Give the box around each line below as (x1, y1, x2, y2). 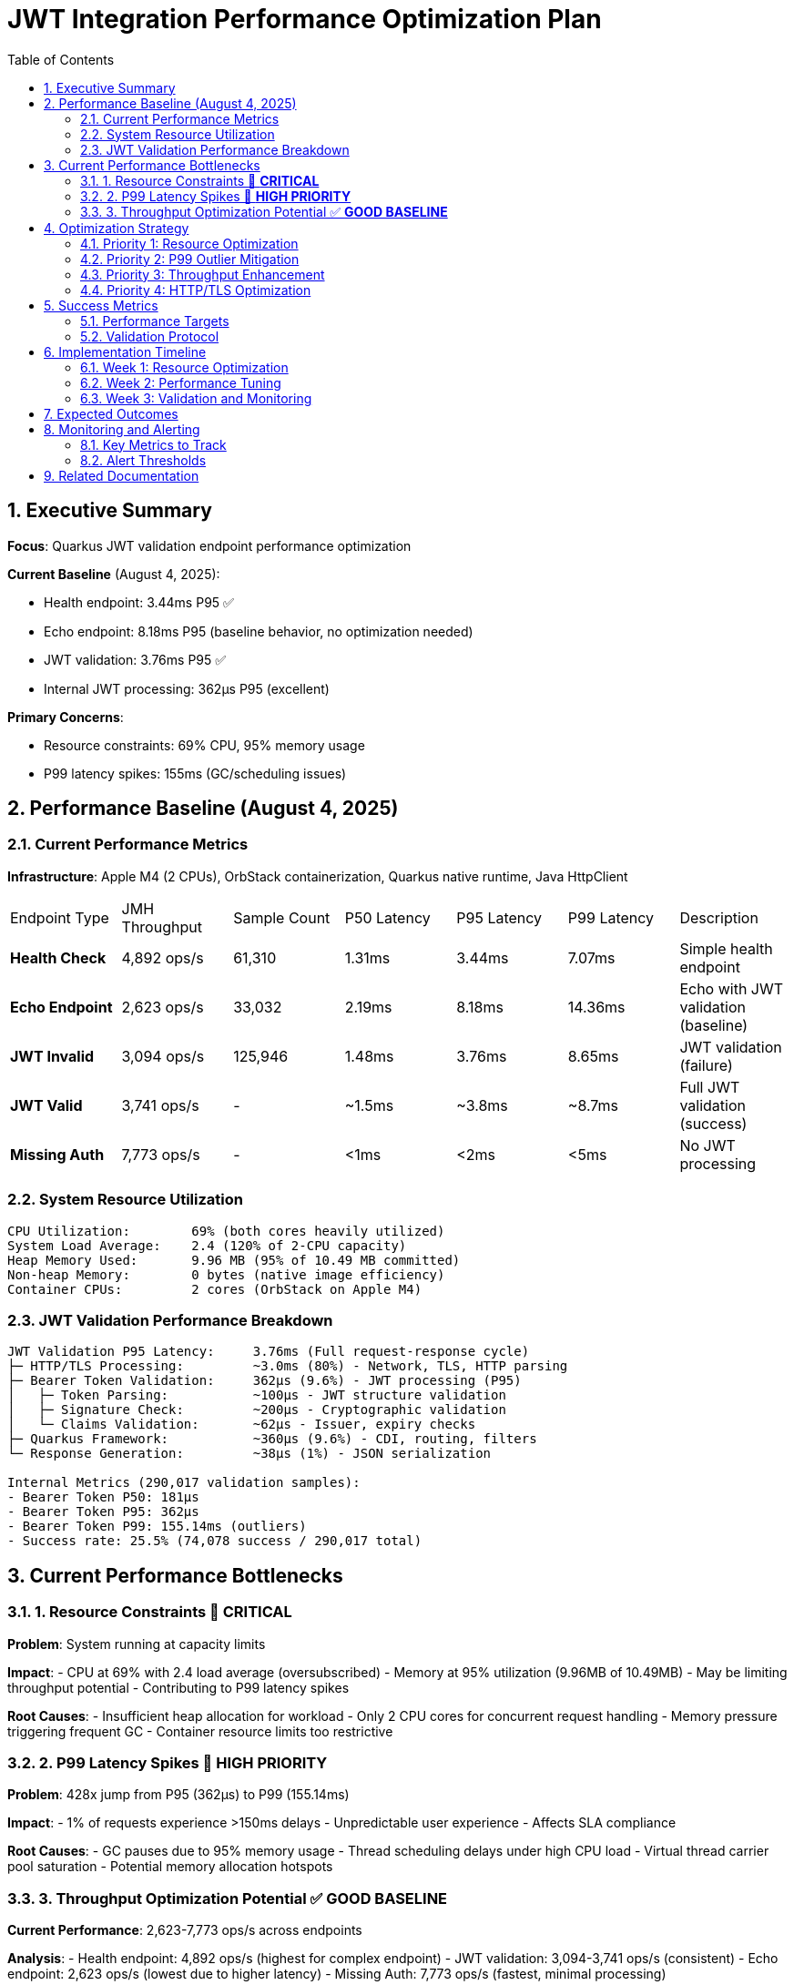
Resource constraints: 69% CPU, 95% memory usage (44, 737, 365, 753)
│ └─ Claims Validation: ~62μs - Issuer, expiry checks (7, 1417, 476, 1432)
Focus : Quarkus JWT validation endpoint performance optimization (7, 537, 412, 554)
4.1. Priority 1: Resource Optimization (80, 235, 299, 251)
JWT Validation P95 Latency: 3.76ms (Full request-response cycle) (7, 1344, 530, 1359)
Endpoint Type (10, 908, 109, 927)
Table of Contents (7, 51, 115, 67)
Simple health (679, 939, 773, 958)
